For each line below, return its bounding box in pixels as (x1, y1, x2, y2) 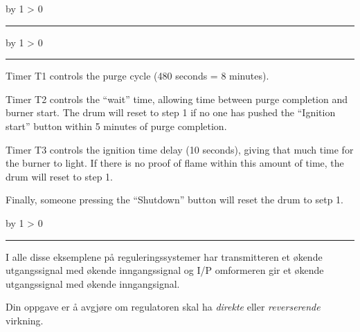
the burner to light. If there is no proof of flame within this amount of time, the (6, 156, 344, 170)
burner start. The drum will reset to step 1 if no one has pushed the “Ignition (6, 105, 336, 120)
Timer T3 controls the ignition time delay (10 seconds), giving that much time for (6, 142, 354, 156)
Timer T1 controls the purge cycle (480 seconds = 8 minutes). (6, 68, 269, 83)
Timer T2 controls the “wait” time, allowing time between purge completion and (6, 91, 348, 106)
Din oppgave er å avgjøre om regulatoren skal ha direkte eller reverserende (6, 299, 321, 314)
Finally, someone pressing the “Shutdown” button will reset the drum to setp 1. (6, 192, 343, 207)
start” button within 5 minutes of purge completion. (6, 118, 227, 133)
